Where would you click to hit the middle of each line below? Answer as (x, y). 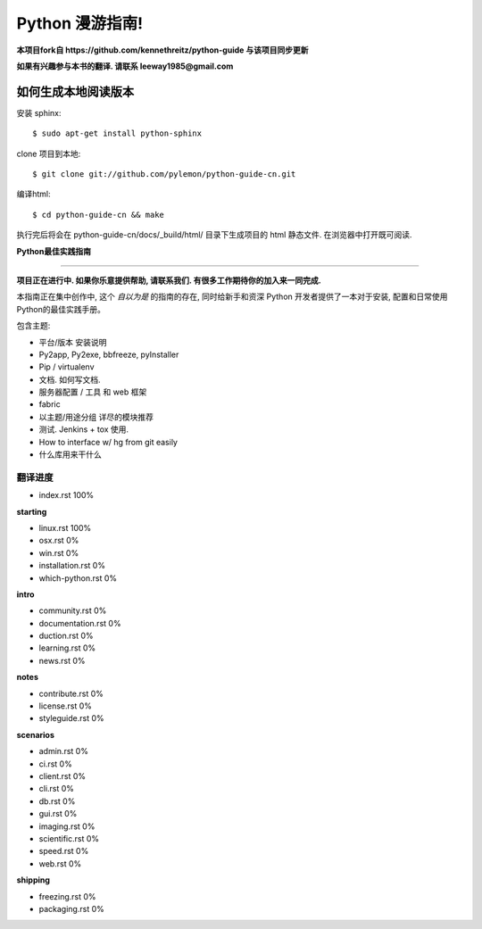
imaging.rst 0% (67, 826)
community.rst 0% (73, 610)
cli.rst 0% (57, 789)
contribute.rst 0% (71, 693)
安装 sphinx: (39, 112)
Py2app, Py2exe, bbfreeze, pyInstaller (109, 354)
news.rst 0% (62, 660)
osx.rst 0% (59, 541)
